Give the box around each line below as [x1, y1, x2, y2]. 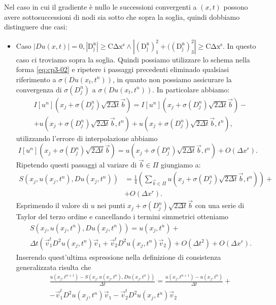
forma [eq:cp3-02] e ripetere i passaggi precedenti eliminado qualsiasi [16, 64, 229, 75]
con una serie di [195, 200, 245, 211]
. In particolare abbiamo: [152, 84, 230, 94]
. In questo [222, 40, 256, 51]
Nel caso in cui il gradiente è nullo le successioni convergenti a [4, 2, 197, 12]
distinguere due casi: [4, 21, 67, 32]
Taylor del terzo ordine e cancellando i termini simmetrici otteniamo [16, 211, 229, 222]
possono [223, 2, 248, 12]
